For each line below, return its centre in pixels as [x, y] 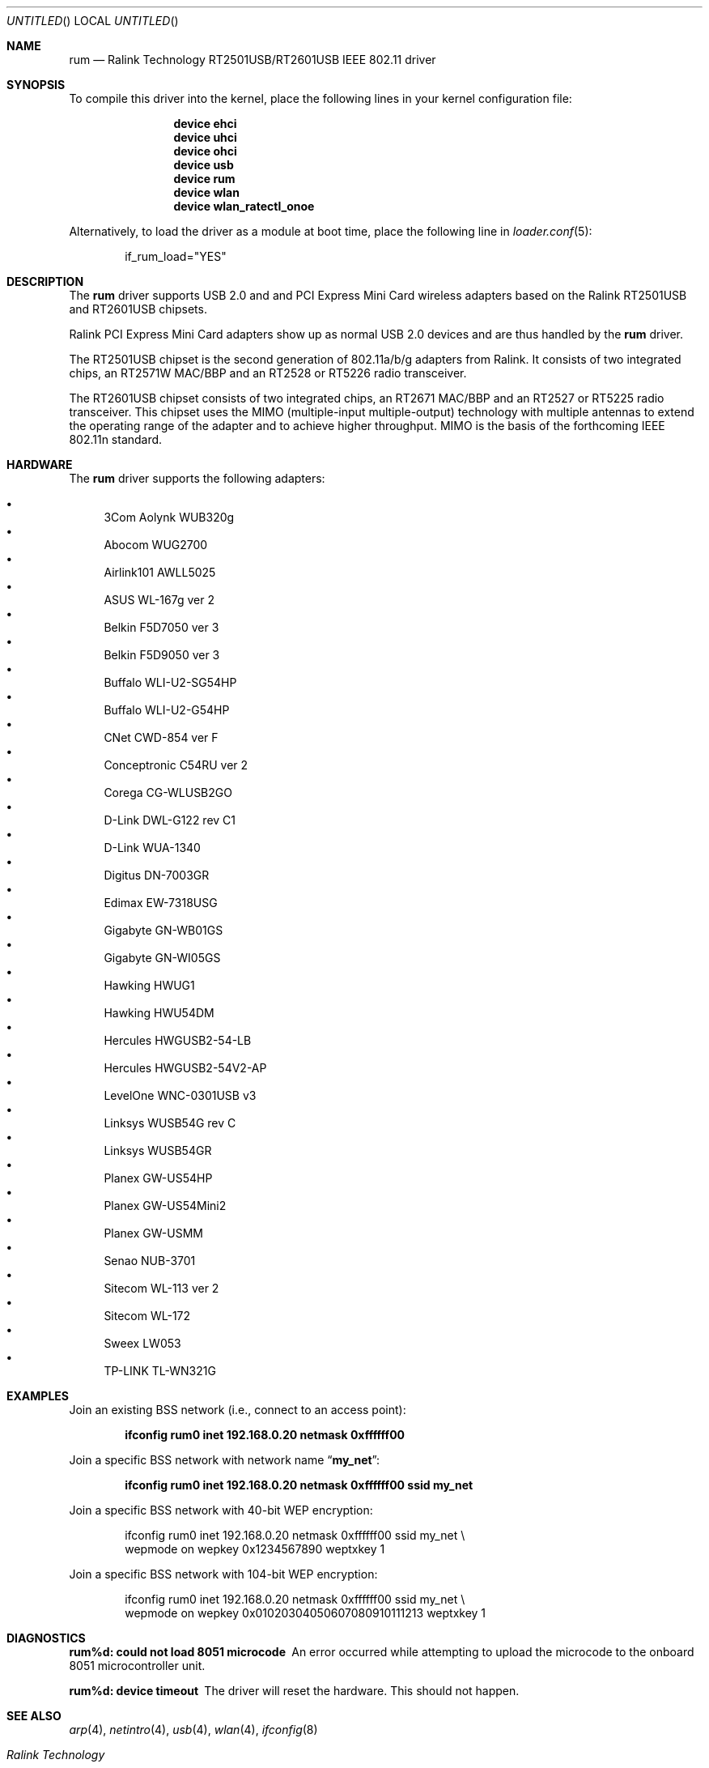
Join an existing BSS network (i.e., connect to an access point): [238, 1410]
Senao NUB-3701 [150, 1261]
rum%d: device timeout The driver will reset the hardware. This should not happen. [294, 1691]
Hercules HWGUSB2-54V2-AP [185, 1068]
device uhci [205, 137]
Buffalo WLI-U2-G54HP [167, 710]
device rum [204, 179]
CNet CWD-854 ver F [161, 737]
